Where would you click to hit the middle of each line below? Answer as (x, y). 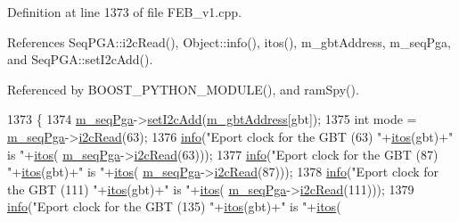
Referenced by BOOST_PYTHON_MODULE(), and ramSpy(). (183, 89)
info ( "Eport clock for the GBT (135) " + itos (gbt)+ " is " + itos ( (174, 206)
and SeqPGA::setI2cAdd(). (80, 59)
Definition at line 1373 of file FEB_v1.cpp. (124, 12)
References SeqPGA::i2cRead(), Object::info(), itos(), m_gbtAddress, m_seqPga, (229, 41)
